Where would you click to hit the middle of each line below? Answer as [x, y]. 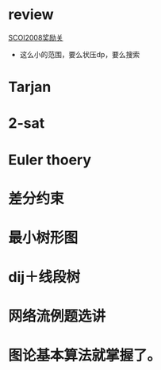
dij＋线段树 [44, 277]
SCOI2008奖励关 [36, 37]
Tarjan [30, 87]
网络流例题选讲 [57, 316]
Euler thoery [50, 160]
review [31, 15]
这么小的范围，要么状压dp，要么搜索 [80, 54]
